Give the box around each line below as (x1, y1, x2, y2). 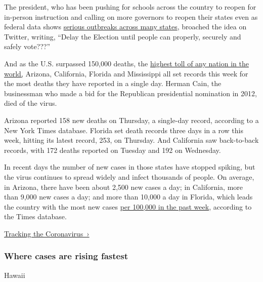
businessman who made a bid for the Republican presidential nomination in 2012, (4, 88, 257, 98)
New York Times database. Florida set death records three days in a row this (4, 125, 243, 135)
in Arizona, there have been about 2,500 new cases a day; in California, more (4, 181, 243, 192)
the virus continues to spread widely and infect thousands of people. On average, (4, 171, 254, 182)
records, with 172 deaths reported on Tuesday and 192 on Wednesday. (4, 144, 221, 155)
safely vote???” (4, 41, 51, 52)
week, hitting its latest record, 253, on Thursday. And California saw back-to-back (4, 135, 259, 145)
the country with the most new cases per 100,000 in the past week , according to (4, 201, 252, 212)
